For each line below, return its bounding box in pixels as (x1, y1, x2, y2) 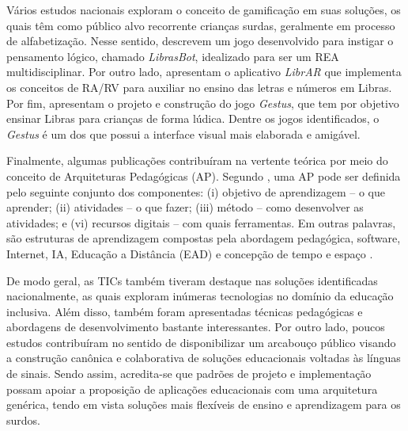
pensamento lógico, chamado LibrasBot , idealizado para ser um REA (6, 48, 339, 64)
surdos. (6, 411, 40, 428)
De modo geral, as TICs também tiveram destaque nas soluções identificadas (6, 272, 378, 288)
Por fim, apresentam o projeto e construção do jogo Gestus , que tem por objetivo (6, 94, 399, 111)
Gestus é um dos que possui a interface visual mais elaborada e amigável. (6, 125, 361, 142)
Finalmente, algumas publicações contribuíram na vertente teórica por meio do (6, 152, 388, 169)
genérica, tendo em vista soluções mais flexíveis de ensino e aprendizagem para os (6, 396, 401, 413)
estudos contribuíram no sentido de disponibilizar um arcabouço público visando (6, 334, 396, 350)
